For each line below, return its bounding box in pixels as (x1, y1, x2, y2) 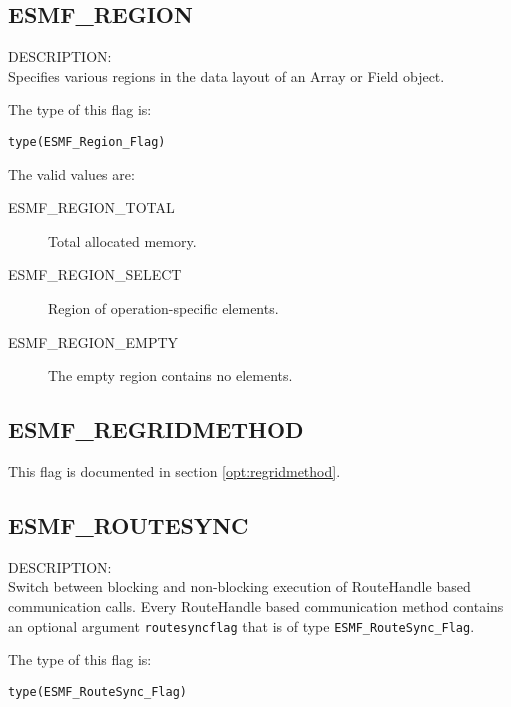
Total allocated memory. (48, 230, 197, 251)
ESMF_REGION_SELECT (8, 264, 182, 285)
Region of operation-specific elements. (48, 298, 279, 319)
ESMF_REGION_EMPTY (8, 331, 179, 352)
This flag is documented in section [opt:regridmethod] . (8, 461, 341, 481)
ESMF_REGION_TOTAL (8, 197, 175, 218)
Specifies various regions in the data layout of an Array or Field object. (8, 65, 445, 86)
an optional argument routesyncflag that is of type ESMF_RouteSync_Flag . (8, 615, 475, 636)
